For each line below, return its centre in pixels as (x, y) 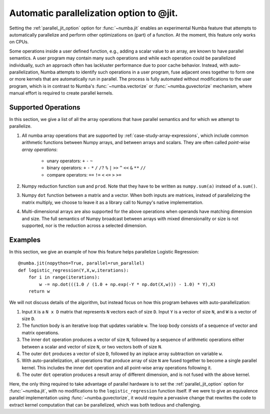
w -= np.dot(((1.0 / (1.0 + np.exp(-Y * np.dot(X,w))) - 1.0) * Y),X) (127, 284)
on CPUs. (19, 42)
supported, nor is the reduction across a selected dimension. (84, 225)
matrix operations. (40, 332)
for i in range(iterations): (64, 277)
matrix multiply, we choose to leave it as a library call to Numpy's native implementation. (112, 202)
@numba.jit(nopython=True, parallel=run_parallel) (81, 263)
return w (39, 291)
